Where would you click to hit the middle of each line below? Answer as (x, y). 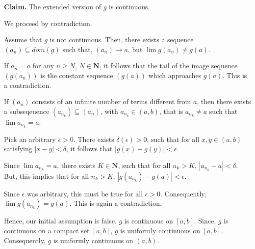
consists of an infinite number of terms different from (112, 101)
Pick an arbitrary (30, 139)
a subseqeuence (27, 111)
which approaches (175, 75)
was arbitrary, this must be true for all (85, 193)
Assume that (23, 40)
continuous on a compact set (47, 230)
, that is (171, 111)
